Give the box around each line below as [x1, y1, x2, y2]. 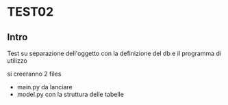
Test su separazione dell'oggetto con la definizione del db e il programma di [7, 49, 221, 57]
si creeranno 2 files [7, 70, 62, 78]
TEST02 [7, 4, 54, 20]
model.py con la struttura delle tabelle [16, 90, 125, 98]
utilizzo [7, 57, 27, 65]
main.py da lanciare [16, 83, 73, 91]
